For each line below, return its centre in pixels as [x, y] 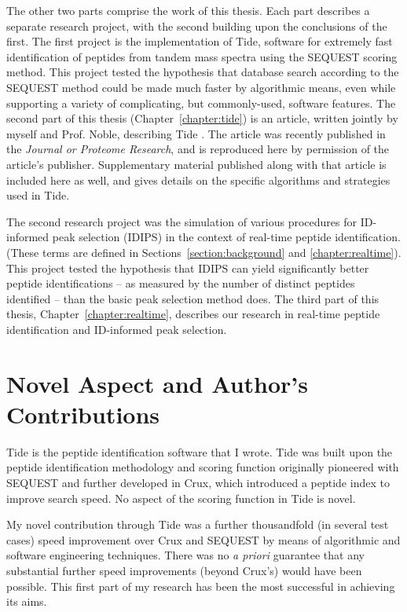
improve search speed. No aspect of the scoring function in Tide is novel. [181, 498]
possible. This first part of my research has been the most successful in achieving [201, 586]
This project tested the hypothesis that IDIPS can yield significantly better [188, 268]
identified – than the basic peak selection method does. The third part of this [193, 298]
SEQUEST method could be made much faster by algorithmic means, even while [201, 87]
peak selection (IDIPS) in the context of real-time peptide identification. [226, 237]
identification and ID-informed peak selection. [117, 329]
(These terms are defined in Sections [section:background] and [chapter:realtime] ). [204, 252]
